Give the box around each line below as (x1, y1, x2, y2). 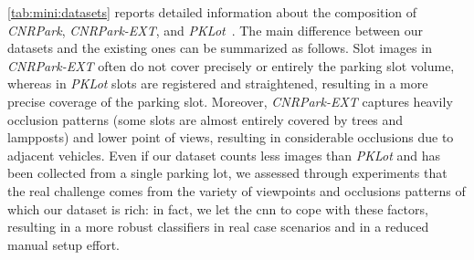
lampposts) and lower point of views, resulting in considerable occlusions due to (7, 128, 454, 147)
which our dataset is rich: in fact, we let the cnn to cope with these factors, (7, 199, 428, 218)
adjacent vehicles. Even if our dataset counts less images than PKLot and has (7, 145, 441, 164)
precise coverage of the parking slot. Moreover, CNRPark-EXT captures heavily (7, 91, 453, 110)
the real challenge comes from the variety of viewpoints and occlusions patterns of (7, 181, 466, 200)
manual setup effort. (7, 234, 121, 254)
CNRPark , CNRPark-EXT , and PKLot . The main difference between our (7, 20, 423, 39)
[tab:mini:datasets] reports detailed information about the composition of (7, 3, 417, 21)
